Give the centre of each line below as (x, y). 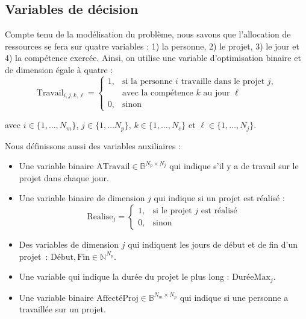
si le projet (172, 211)
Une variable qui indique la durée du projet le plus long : (124, 276)
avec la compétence (158, 93)
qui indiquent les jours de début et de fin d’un (213, 244)
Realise (100, 217)
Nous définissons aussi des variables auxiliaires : (93, 145)
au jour (217, 93)
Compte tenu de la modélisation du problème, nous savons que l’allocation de (148, 34)
